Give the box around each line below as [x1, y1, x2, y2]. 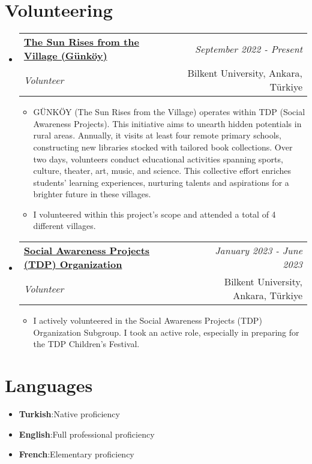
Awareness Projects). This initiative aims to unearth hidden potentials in [33, 117, 302, 129]
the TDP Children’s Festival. [33, 338, 140, 350]
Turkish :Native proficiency [19, 407, 120, 420]
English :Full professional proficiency [19, 427, 155, 440]
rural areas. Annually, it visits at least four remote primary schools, [33, 129, 281, 141]
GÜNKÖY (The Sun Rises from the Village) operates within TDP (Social [33, 106, 305, 118]
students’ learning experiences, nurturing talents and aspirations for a [33, 176, 289, 188]
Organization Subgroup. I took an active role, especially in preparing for [33, 326, 299, 338]
